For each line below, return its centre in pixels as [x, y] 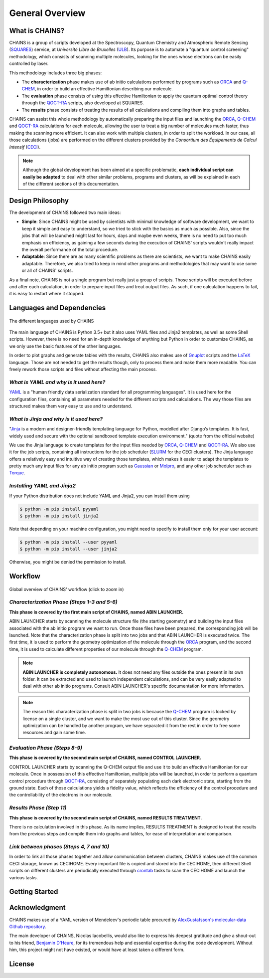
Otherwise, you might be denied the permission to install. [68, 562]
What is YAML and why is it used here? [57, 382]
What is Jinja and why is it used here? [56, 419]
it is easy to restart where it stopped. [47, 294]
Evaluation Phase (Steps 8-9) [46, 748]
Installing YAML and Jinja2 [42, 486]
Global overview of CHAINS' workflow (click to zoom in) [67, 589]
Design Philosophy [39, 200]
